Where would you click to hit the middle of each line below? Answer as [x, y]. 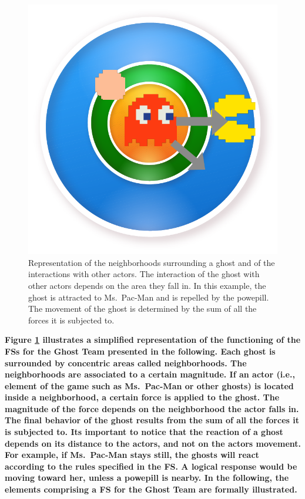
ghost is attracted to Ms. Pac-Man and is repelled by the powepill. [149, 297]
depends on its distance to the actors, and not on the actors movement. [153, 443]
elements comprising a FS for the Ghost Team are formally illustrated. [151, 489]
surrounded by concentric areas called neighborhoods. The [126, 363]
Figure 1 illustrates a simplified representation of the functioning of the [153, 340]
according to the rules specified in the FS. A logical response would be [151, 466]
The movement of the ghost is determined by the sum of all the [143, 308]
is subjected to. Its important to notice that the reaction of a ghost [144, 432]
